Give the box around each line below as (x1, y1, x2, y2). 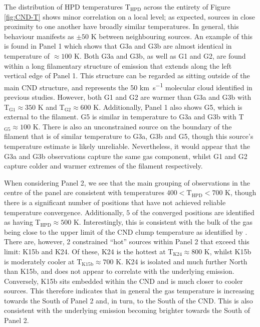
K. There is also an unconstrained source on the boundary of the (33, 121, 232, 131)
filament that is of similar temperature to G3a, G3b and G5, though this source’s (4, 131, 253, 141)
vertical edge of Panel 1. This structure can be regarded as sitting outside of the (4, 70, 250, 81)
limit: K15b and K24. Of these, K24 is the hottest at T (4, 246, 173, 256)
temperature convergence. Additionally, (4, 207, 124, 217)
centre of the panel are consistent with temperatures (4, 187, 165, 198)
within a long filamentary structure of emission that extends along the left (4, 60, 232, 71)
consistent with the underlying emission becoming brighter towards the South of (4, 305, 250, 315)
